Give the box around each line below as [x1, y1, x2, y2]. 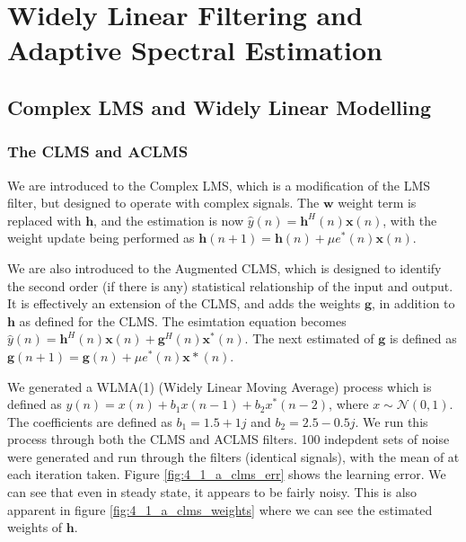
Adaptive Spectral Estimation [7, 31, 382, 68]
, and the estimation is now [93, 210, 244, 229]
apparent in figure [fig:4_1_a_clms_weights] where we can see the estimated [7, 500, 433, 519]
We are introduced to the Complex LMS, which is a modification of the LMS [7, 175, 431, 194]
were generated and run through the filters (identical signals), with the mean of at [7, 447, 460, 466]
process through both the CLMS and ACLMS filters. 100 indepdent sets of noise [7, 430, 450, 449]
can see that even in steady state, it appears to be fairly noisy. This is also [7, 483, 418, 502]
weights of [7, 518, 63, 537]
